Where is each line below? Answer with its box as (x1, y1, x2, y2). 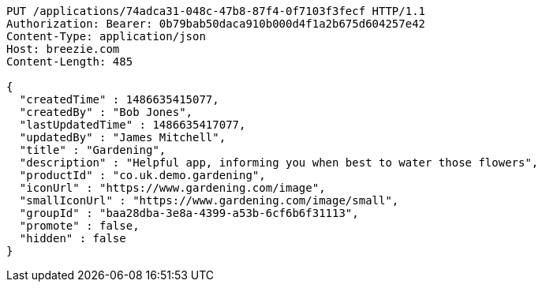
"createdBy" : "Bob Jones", (19, 106, 193, 118)
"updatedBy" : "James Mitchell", (19, 131, 226, 144)
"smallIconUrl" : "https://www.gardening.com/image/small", (19, 194, 399, 207)
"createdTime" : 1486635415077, (19, 93, 219, 106)
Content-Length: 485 (6, 55, 133, 68)
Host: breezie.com (6, 43, 120, 55)
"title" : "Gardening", (19, 144, 166, 156)
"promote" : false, (19, 219, 140, 232)
